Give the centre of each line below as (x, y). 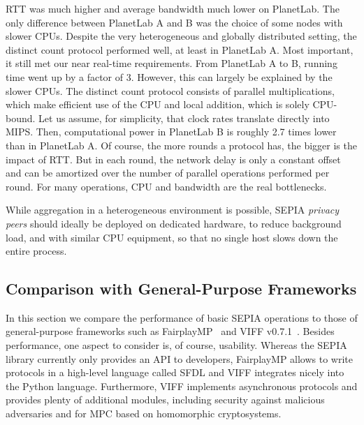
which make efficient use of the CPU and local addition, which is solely (158, 104)
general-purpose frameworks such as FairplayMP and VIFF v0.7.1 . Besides (170, 331)
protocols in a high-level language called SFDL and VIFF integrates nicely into (175, 372)
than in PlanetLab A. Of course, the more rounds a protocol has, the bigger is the (181, 145)
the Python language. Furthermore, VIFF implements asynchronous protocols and (182, 386)
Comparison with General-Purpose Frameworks (181, 289)
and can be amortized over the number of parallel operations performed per (168, 173)
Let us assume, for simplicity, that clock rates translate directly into (184, 118)
